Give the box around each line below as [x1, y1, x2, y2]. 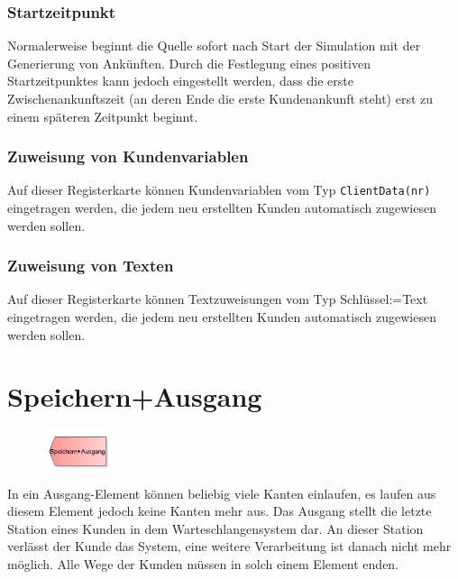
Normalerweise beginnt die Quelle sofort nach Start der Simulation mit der [7, 36, 421, 55]
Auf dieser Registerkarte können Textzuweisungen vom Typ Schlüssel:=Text [7, 289, 428, 308]
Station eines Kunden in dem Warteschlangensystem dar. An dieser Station [7, 519, 424, 538]
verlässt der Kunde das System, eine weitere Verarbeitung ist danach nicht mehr [7, 537, 452, 556]
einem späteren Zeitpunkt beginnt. [7, 106, 198, 125]
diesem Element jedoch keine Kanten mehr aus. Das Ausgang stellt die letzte [7, 501, 432, 520]
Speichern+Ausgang [7, 378, 262, 415]
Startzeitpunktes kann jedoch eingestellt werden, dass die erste [7, 71, 353, 90]
